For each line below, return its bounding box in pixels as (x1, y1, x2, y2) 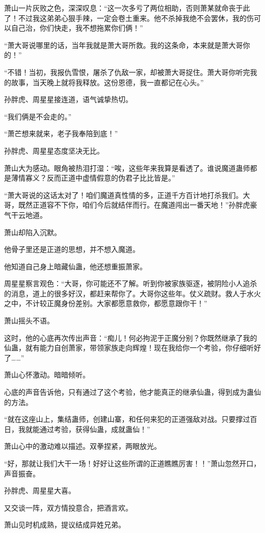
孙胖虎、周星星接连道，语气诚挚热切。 (4, 94, 132, 105)
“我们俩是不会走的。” (4, 111, 72, 121)
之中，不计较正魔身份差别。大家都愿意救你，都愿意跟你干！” (4, 298, 207, 309)
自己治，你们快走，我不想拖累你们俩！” (11, 22, 143, 33)
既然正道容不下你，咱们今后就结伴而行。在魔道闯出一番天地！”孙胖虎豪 (18, 199, 257, 210)
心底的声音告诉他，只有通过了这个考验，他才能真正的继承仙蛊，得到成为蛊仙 (4, 387, 261, 397)
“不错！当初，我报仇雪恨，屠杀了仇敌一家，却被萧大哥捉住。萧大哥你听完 (4, 66, 250, 77)
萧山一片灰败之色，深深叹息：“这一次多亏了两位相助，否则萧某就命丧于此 (4, 3, 250, 13)
